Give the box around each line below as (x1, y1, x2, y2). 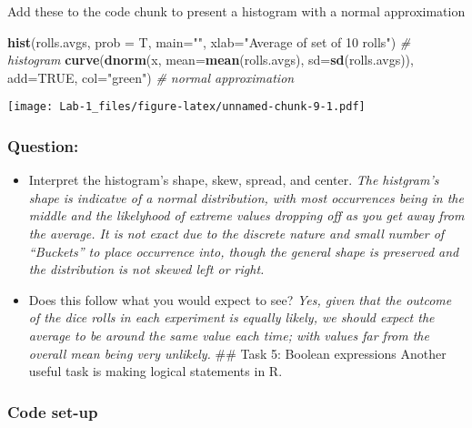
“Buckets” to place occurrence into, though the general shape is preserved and (28, 241, 459, 260)
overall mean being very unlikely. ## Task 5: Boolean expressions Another (28, 343, 447, 362)
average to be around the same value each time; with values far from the (28, 326, 429, 344)
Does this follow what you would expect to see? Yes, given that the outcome (28, 290, 452, 309)
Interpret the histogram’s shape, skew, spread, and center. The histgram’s (28, 170, 439, 189)
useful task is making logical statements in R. (28, 362, 283, 381)
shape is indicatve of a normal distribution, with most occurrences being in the (28, 188, 464, 207)
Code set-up (7, 400, 98, 423)
